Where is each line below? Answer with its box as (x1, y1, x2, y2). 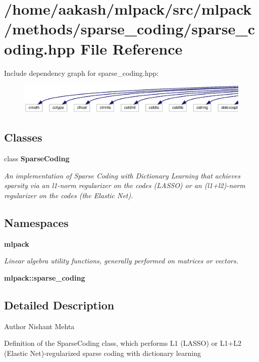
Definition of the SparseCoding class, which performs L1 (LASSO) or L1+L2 (4, 338, 242, 348)
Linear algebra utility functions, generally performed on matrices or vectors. (4, 255, 239, 266)
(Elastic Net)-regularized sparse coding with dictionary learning (4, 347, 201, 358)
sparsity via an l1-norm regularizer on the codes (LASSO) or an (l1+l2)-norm (4, 180, 245, 191)
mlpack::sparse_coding (4, 272, 85, 283)
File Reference (80, 38, 183, 59)
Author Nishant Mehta (4, 321, 75, 331)
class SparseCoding (4, 153, 70, 163)
